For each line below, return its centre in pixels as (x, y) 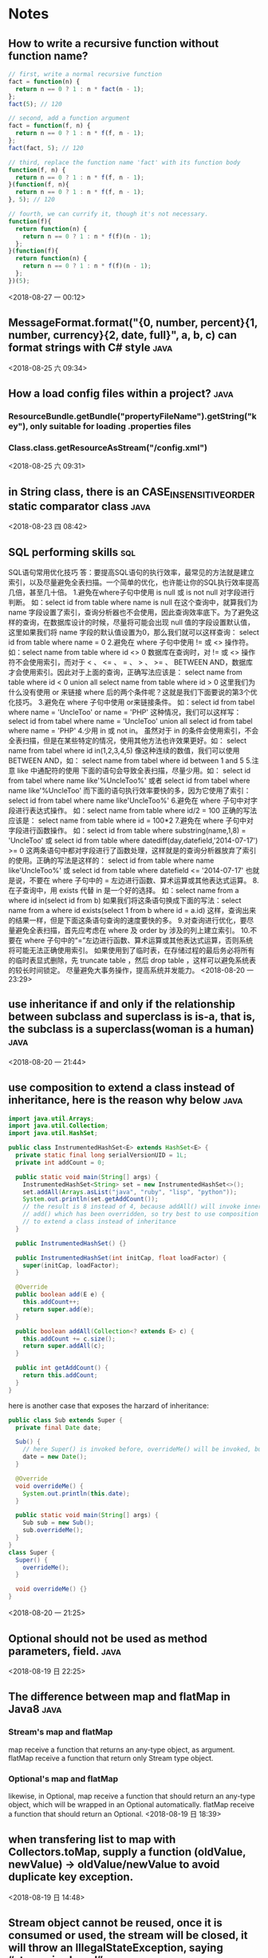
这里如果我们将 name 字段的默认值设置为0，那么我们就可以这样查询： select (134, 632)
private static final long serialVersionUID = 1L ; (101, 1155)
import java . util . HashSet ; (53, 1134)
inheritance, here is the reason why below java (126, 1100)
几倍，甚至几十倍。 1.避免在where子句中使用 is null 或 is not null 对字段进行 (132, 592)
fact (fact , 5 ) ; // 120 (46, 148)
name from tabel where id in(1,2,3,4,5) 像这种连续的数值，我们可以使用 (124, 750)
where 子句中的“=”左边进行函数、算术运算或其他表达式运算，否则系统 (138, 940)
